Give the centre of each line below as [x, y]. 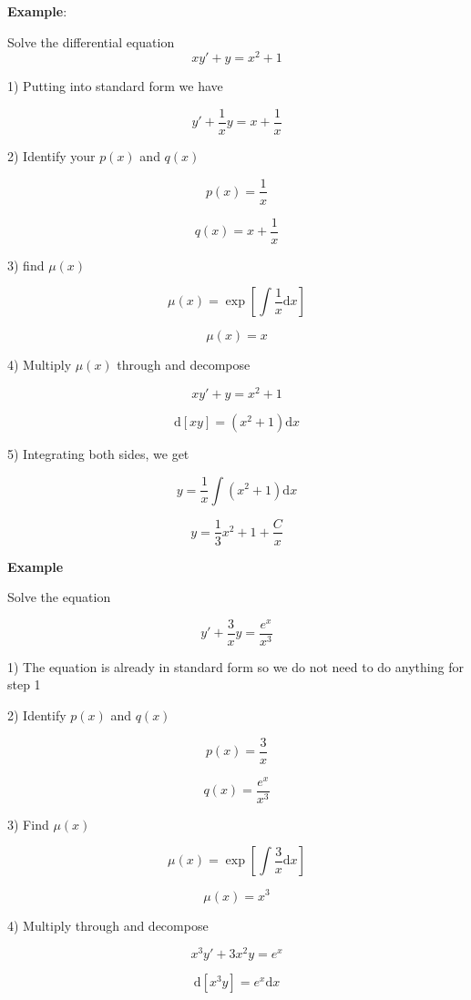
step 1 [24, 684]
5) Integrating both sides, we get [98, 453]
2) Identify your [51, 155]
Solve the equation [59, 597]
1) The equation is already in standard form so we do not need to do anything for [235, 666]
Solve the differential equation [91, 41]
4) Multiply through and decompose [108, 925]
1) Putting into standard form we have [115, 86]
